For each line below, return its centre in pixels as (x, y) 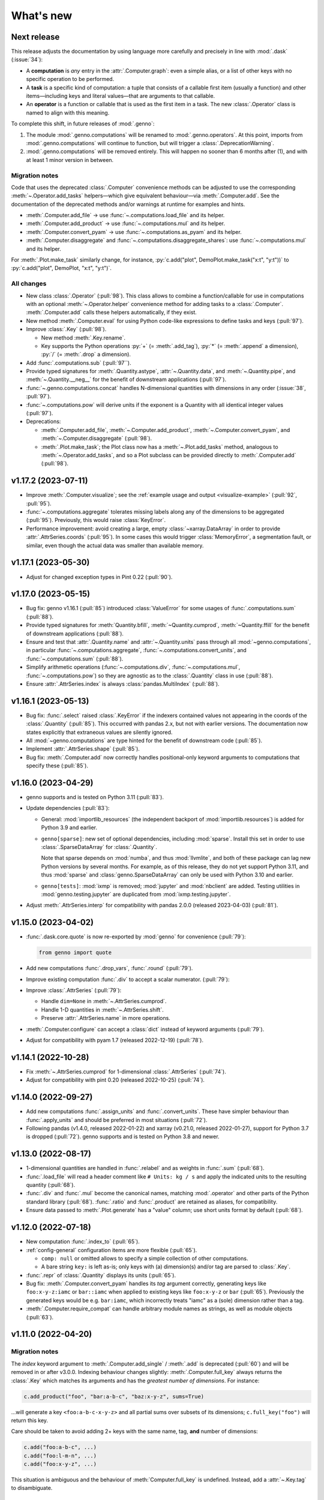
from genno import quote (75, 953)
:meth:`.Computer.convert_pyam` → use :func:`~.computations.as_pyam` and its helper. (134, 232)
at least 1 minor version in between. (70, 160)
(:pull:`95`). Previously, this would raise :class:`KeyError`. (96, 520)
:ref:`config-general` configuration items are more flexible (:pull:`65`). (112, 1250)
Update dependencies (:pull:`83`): (68, 808)
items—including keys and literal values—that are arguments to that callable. (121, 96)
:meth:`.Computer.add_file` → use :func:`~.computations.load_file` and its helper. (125, 215)
